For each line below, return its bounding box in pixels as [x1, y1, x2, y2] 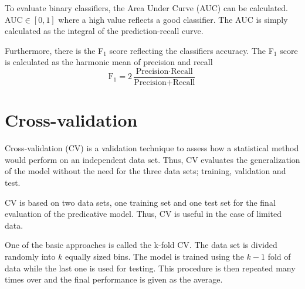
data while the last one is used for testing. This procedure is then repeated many [5, 261, 296, 274]
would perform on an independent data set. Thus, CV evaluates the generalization [5, 153, 300, 165]
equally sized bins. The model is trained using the [65, 250, 244, 262]
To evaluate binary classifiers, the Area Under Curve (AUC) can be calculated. [5, 2, 289, 13]
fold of [267, 250, 291, 262]
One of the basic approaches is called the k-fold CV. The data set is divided [5, 239, 277, 251]
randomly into [5, 250, 56, 262]
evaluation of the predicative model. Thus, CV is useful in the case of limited [5, 208, 282, 220]
